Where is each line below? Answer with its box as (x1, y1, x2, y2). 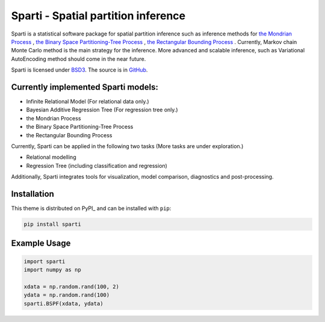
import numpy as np (23, 267, 81, 273)
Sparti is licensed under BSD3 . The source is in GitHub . (11, 66, 148, 73)
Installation (11, 188, 54, 199)
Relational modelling (26, 153, 76, 161)
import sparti (23, 258, 66, 265)
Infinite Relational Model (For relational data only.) (26, 98, 150, 105)
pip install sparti (23, 221, 81, 228)
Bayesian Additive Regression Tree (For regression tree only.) (26, 106, 178, 114)
